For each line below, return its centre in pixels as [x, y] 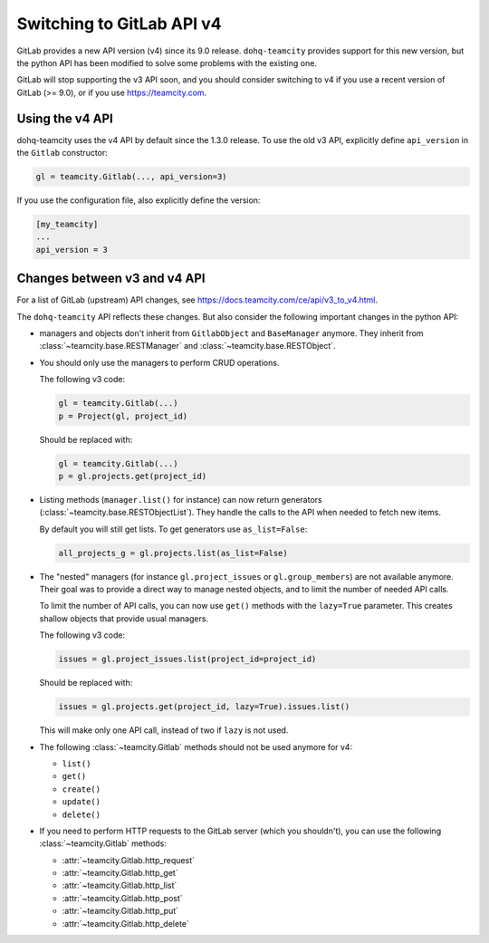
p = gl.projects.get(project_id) [133, 476]
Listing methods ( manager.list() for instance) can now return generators [181, 499]
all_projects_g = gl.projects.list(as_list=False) [173, 553]
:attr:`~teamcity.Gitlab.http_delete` [125, 923]
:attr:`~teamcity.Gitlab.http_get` [120, 873]
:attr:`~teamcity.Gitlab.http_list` [120, 885]
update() [81, 802]
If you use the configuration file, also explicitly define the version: [139, 200]
